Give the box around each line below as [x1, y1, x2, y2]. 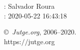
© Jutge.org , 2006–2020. [4, 27, 77, 37]
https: [4, 36, 22, 46]
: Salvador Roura [4, 1, 55, 11]
